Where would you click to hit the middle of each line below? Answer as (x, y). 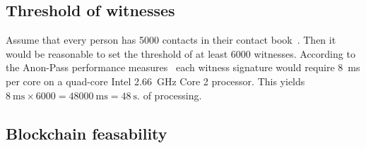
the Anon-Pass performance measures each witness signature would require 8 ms (183, 67)
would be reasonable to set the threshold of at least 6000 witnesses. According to (181, 53)
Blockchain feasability (87, 133)
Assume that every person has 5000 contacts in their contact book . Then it (171, 40)
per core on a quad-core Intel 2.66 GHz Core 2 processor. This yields (155, 81)
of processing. (172, 95)
